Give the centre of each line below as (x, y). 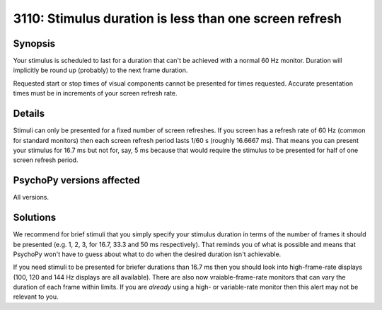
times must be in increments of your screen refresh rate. (95, 93)
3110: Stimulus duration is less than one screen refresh (178, 18)
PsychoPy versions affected (77, 180)
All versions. (31, 197)
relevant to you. (36, 297)
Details (29, 114)
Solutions (35, 218)
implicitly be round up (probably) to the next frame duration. (100, 70)
